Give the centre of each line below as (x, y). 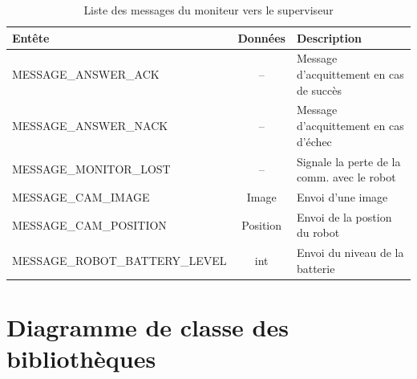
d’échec (314, 141)
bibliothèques (81, 359)
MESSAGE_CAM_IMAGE (81, 196)
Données (261, 37)
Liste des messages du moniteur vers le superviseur (208, 10)
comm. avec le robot (346, 177)
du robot (318, 232)
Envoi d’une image (342, 196)
